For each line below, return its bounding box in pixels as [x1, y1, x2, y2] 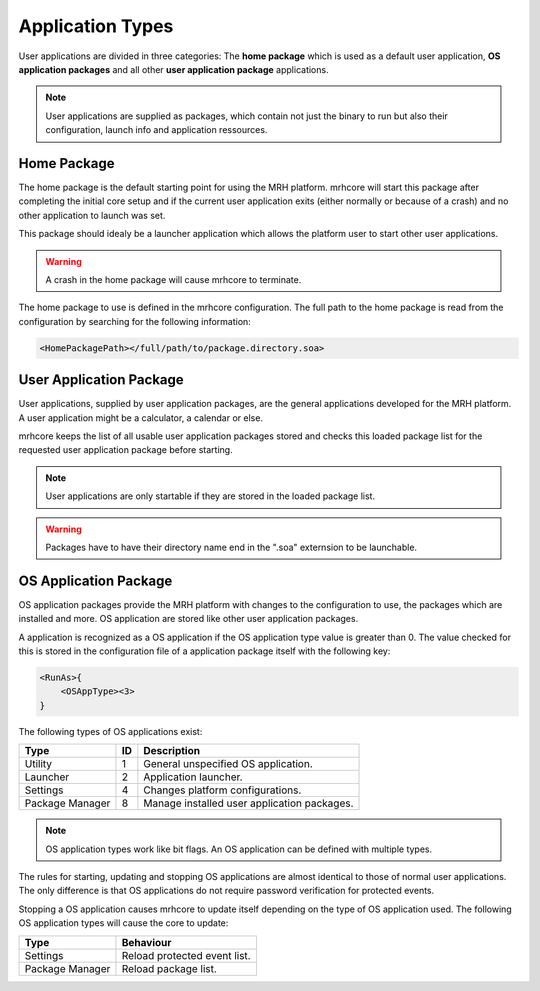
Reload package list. [121, 961, 217, 975]
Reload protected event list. [121, 948, 251, 962]
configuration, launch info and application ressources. [45, 124, 268, 136]
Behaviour [121, 935, 172, 949]
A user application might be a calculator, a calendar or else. [18, 411, 264, 424]
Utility [24, 757, 53, 771]
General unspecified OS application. [143, 757, 314, 771]
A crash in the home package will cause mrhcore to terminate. [45, 273, 302, 285]
